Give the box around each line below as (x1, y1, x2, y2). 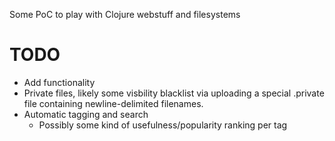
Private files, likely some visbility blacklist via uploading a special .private (23, 87, 325, 99)
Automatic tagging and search (23, 108, 149, 120)
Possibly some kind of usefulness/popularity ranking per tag (38, 119, 288, 131)
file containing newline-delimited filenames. (23, 97, 204, 109)
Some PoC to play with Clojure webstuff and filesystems (9, 9, 241, 20)
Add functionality (23, 76, 96, 88)
